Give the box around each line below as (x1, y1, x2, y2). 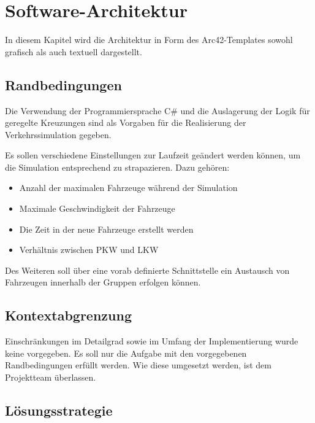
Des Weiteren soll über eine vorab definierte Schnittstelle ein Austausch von (5, 263, 290, 276)
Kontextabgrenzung (5, 306, 132, 325)
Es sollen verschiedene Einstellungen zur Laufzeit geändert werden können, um (5, 149, 301, 161)
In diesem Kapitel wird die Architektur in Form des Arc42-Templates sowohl (5, 33, 293, 46)
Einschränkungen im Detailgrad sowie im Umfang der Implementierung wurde (5, 335, 298, 347)
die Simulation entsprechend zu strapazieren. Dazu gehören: (5, 160, 230, 173)
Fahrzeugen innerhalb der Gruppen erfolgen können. (5, 276, 201, 289)
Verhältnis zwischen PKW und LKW (19, 243, 159, 256)
